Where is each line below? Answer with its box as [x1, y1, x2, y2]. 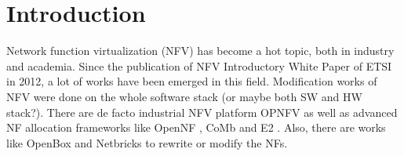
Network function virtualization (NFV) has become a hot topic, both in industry [6, 42, 395, 59]
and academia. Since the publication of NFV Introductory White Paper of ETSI [6, 57, 392, 74]
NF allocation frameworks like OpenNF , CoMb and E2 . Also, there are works [6, 119, 386, 136]
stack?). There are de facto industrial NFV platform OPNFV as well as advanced [6, 103, 398, 120]
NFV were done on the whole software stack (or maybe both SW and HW [6, 88, 362, 104]
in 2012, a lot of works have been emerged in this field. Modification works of [6, 73, 377, 89]
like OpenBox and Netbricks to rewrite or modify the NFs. [6, 134, 288, 151]
